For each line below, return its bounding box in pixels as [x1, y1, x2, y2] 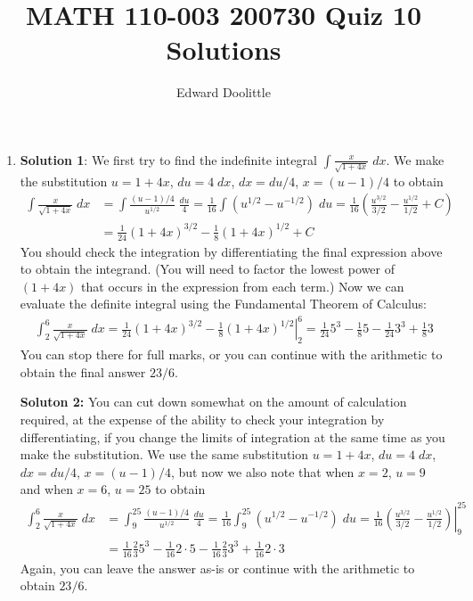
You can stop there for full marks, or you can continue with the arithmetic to [20, 345, 443, 364]
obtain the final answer [20, 362, 146, 381]
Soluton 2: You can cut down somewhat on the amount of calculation [20, 392, 407, 411]
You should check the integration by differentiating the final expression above [20, 242, 443, 260]
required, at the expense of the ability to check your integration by [20, 410, 385, 429]
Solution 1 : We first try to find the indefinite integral [20, 150, 317, 169]
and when [20, 480, 73, 498]
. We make [386, 150, 444, 169]
